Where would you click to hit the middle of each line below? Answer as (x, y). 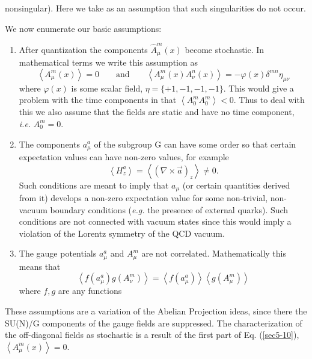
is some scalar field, (107, 88)
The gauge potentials (58, 253)
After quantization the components (83, 49)
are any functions (90, 291)
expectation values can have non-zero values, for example (124, 156)
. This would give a (258, 88)
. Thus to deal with (269, 100)
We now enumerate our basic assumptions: (83, 28)
